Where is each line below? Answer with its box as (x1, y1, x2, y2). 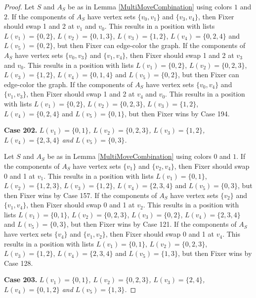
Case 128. (4, 257, 33, 268)
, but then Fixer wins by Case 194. (124, 108, 230, 118)
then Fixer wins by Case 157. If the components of (4, 190, 157, 200)
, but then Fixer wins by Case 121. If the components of (66, 219, 237, 229)
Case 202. (4, 125, 38, 135)
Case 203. (4, 274, 38, 285)
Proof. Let (4, 1, 35, 11)
